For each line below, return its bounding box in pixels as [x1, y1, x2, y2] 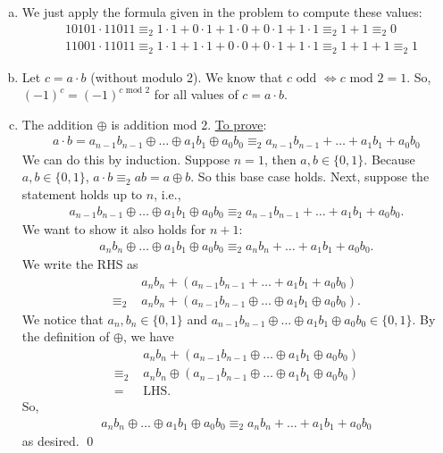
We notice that [21, 309, 104, 328]
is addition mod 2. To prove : [111, 114, 267, 133]
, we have [123, 327, 174, 346]
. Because [364, 149, 415, 168]
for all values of [154, 85, 238, 104]
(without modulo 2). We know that [90, 67, 283, 86]
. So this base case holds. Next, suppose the [190, 167, 430, 186]
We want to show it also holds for [21, 220, 206, 239]
